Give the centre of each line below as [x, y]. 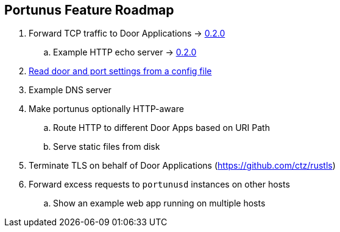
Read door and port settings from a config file [120, 71]
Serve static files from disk [107, 147]
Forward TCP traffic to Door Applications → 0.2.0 [127, 33]
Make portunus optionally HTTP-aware [106, 109]
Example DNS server [70, 90]
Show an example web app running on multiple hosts [159, 203]
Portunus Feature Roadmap [89, 10]
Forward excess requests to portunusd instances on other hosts [159, 185]
